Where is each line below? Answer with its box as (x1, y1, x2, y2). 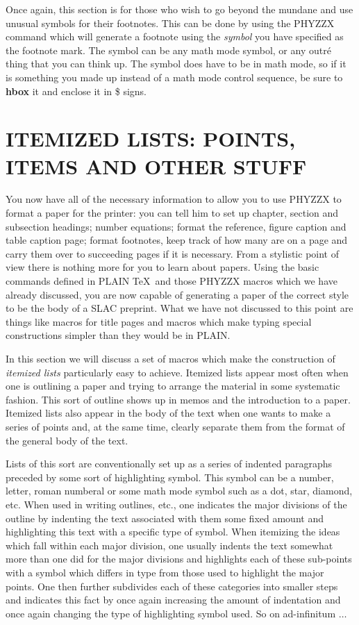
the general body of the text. (6, 433, 128, 447)
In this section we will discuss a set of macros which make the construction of (6, 351, 335, 365)
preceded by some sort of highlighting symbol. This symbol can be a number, (6, 469, 334, 484)
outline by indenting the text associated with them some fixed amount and (6, 510, 324, 525)
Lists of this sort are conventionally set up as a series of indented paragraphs (6, 456, 333, 471)
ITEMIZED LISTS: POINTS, (6, 124, 296, 153)
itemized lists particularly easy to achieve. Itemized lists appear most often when (6, 365, 349, 379)
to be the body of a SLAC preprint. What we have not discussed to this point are (6, 301, 353, 315)
